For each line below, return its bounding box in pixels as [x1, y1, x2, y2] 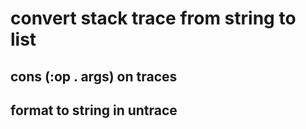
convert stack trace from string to [10, 7, 297, 30]
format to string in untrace [10, 102, 178, 119]
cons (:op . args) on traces [10, 68, 178, 85]
